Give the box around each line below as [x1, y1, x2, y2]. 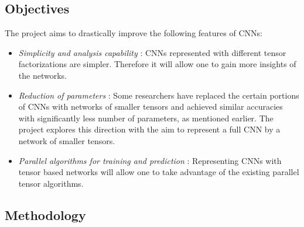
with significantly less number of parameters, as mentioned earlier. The [18, 111, 274, 124]
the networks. [18, 69, 67, 81]
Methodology [5, 205, 86, 223]
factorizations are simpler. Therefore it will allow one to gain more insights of [18, 58, 296, 70]
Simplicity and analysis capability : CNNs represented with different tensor [18, 46, 286, 58]
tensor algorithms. [18, 177, 84, 189]
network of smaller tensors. [18, 134, 115, 146]
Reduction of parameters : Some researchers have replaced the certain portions [18, 89, 299, 101]
